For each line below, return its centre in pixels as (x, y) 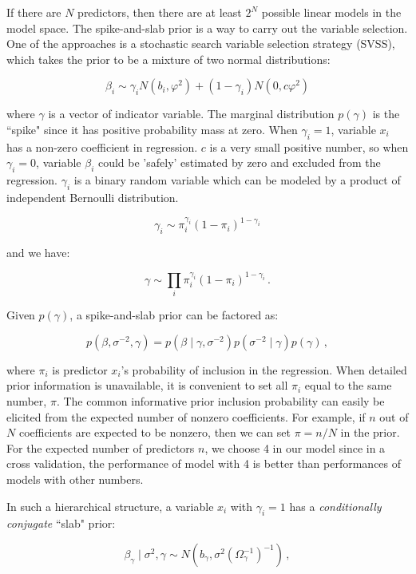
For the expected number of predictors (101, 447)
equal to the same (348, 385)
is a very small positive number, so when (309, 146)
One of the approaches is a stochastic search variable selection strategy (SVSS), (201, 44)
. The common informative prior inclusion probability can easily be (220, 401)
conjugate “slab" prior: (61, 523)
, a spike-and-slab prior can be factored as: (174, 315)
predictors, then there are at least (160, 12)
